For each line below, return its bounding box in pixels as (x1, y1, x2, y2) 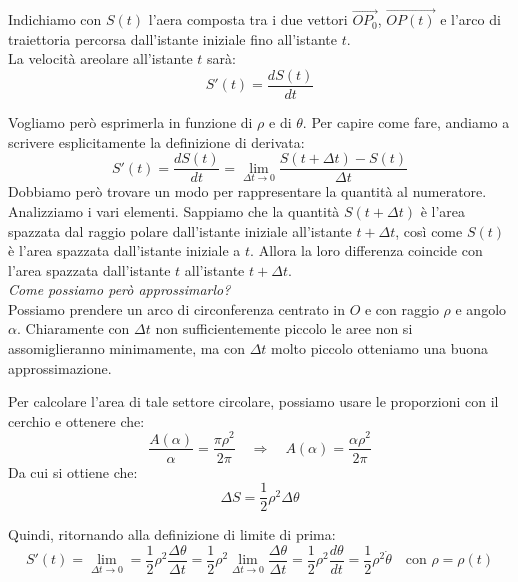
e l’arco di (440, 9, 501, 30)
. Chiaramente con (16, 318, 130, 339)
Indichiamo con (8, 9, 102, 30)
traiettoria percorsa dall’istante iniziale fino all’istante (8, 28, 338, 49)
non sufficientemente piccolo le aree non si (155, 318, 413, 339)
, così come (395, 220, 463, 241)
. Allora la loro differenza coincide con (250, 240, 483, 261)
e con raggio (364, 298, 439, 319)
